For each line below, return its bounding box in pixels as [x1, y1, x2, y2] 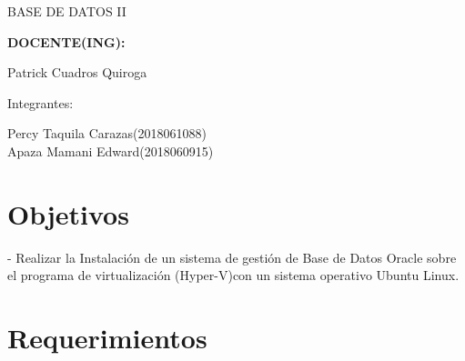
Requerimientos [7, 319, 207, 356]
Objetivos [7, 195, 129, 232]
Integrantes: [7, 93, 74, 112]
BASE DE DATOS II [7, 2, 126, 20]
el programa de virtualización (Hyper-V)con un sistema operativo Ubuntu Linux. [7, 266, 460, 285]
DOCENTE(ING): [7, 32, 126, 51]
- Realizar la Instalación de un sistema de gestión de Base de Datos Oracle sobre [7, 247, 457, 266]
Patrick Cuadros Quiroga [7, 63, 147, 82]
